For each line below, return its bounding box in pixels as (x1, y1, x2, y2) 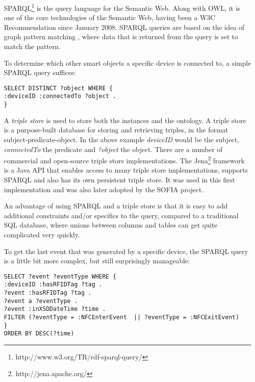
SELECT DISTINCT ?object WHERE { (4, 84, 113, 92)
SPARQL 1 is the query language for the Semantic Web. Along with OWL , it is (4, 1, 241, 13)
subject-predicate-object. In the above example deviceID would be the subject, (4, 134, 239, 144)
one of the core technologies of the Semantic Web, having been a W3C (4, 12, 215, 23)
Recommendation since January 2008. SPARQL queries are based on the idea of (4, 22, 245, 32)
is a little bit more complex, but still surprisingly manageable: (4, 255, 190, 266)
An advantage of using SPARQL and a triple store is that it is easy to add (4, 201, 228, 211)
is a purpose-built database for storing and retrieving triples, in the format (4, 125, 229, 135)
